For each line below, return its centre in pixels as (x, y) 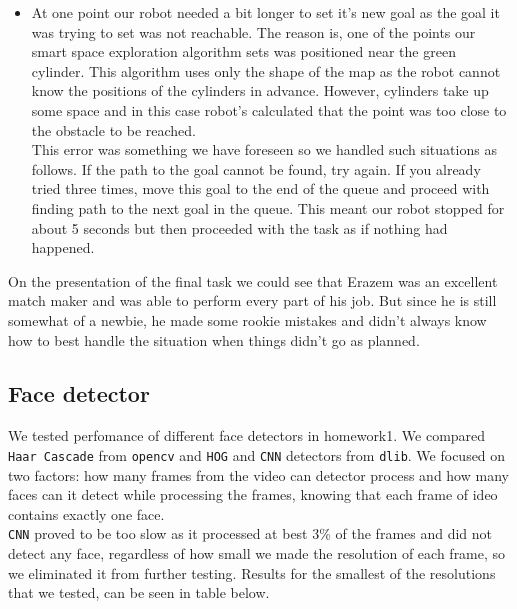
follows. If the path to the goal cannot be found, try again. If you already (256, 168)
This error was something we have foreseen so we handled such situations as (264, 149)
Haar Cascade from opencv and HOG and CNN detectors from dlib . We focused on (257, 454)
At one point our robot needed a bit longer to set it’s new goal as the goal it (265, 12)
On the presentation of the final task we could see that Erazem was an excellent (253, 280)
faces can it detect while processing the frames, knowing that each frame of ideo (253, 494)
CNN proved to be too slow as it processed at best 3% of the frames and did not (250, 533)
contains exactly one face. (86, 513)
